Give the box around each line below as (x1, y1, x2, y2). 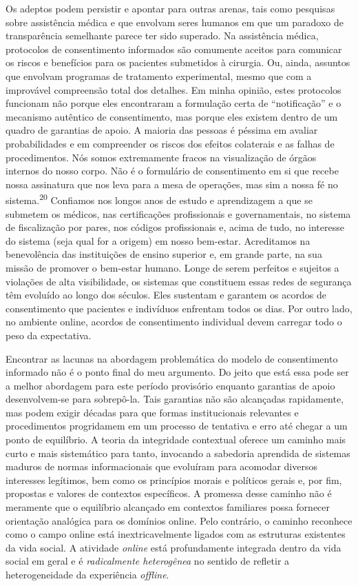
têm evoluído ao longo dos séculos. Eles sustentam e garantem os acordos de (6, 287, 326, 302)
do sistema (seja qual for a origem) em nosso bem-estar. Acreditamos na (6, 233, 310, 247)
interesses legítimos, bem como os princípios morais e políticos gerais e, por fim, (6, 472, 342, 487)
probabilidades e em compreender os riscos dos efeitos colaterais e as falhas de (6, 136, 335, 150)
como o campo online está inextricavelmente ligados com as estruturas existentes (6, 527, 346, 541)
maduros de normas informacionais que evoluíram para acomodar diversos (6, 459, 317, 474)
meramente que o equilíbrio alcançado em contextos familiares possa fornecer (6, 500, 330, 514)
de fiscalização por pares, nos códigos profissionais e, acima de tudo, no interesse (6, 220, 344, 234)
